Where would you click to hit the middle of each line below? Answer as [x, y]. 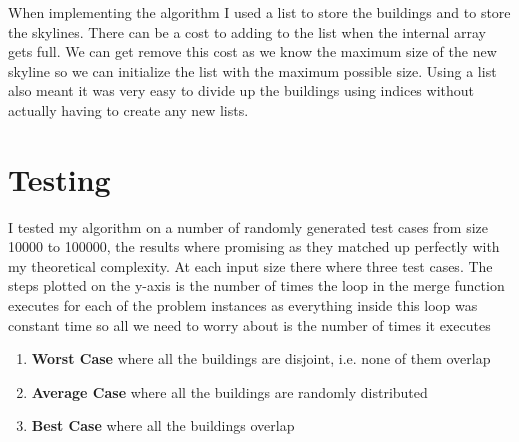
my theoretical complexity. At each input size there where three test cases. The [250, 265]
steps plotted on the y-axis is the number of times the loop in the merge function [256, 285]
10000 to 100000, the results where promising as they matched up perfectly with [254, 246]
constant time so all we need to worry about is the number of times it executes [249, 324]
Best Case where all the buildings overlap [163, 425]
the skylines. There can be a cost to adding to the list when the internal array [247, 31]
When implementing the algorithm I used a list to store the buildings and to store [259, 12]
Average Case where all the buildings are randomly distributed [229, 391]
